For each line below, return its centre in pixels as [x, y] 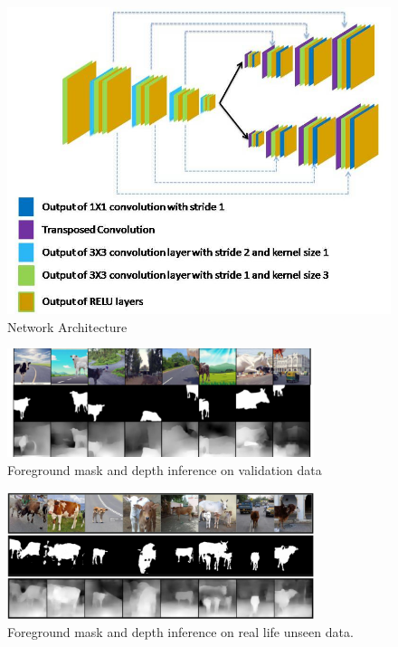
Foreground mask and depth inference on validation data [165, 469]
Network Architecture [67, 326]
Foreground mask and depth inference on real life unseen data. [180, 632]
